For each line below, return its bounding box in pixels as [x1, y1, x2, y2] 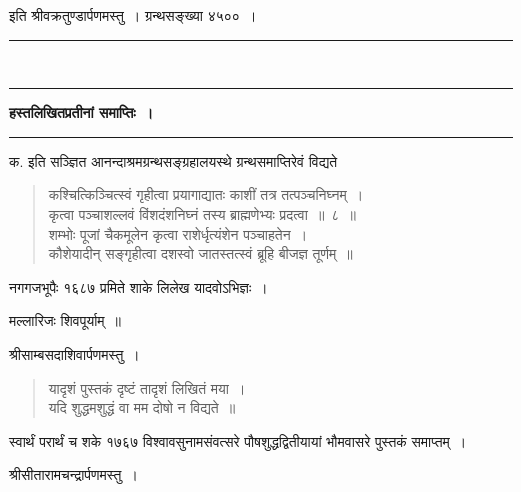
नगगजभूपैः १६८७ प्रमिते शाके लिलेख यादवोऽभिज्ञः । [9, 276, 268, 297]
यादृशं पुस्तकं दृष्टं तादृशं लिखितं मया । [48, 377, 246, 398]
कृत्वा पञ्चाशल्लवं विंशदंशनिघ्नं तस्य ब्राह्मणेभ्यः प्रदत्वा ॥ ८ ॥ [48, 203, 356, 224]
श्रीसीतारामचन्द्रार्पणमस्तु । [9, 464, 138, 485]
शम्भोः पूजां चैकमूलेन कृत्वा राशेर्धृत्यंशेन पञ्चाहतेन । [48, 223, 308, 244]
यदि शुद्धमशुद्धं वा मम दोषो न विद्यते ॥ [48, 397, 236, 418]
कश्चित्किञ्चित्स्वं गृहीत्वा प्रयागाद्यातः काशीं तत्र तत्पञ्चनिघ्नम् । [48, 184, 364, 205]
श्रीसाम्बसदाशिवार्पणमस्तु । [9, 343, 140, 364]
